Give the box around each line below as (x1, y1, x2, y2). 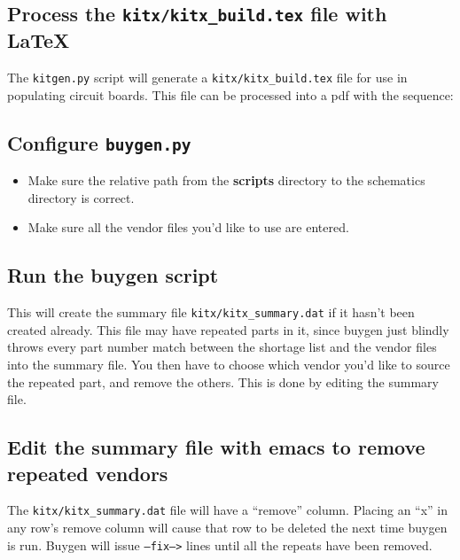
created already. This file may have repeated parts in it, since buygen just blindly (7, 320, 449, 338)
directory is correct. (27, 188, 135, 206)
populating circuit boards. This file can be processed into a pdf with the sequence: (7, 85, 454, 104)
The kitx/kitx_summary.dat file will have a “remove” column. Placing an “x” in (7, 501, 448, 519)
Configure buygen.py (7, 128, 191, 156)
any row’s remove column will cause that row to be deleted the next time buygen (7, 518, 448, 537)
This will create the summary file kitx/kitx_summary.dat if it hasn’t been (7, 303, 415, 322)
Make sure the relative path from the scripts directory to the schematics (27, 171, 425, 190)
